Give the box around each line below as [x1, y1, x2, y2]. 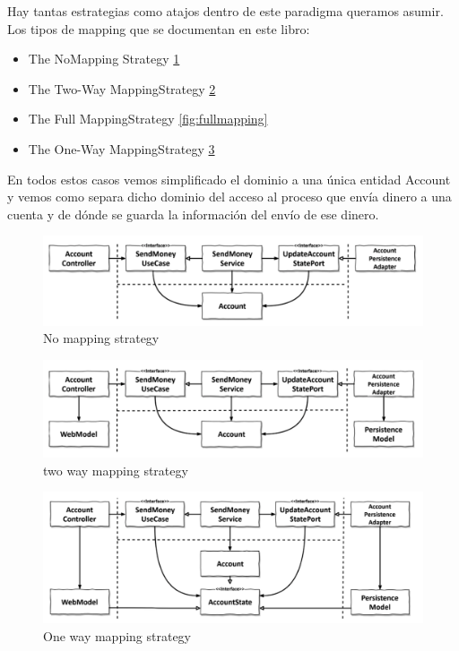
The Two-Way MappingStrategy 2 [28, 79, 216, 98]
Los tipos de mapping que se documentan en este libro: [7, 19, 310, 38]
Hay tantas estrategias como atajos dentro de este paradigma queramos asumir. [7, 2, 444, 20]
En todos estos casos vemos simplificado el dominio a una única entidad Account [7, 169, 451, 188]
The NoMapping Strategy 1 [28, 49, 180, 68]
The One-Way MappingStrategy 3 [28, 139, 215, 158]
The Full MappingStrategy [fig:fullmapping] [28, 109, 268, 128]
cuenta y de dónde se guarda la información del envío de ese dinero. [7, 204, 379, 223]
